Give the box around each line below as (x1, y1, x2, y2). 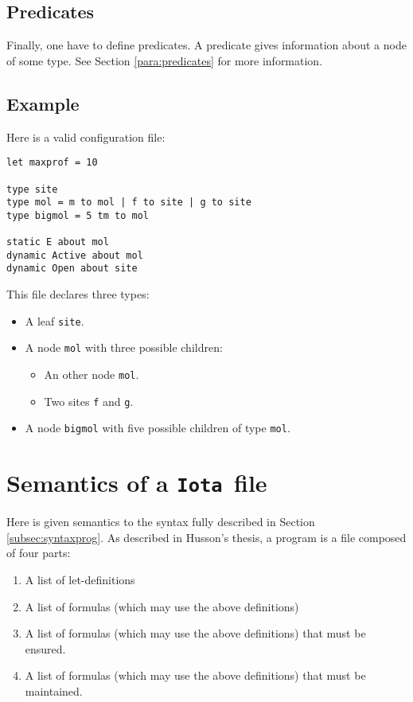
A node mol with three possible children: (25, 339, 223, 356)
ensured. (25, 640, 66, 657)
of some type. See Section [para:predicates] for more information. (6, 52, 323, 68)
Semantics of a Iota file (6, 466, 267, 499)
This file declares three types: (6, 286, 150, 302)
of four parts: (6, 544, 71, 561)
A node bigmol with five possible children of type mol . (25, 419, 290, 436)
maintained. (25, 682, 83, 699)
